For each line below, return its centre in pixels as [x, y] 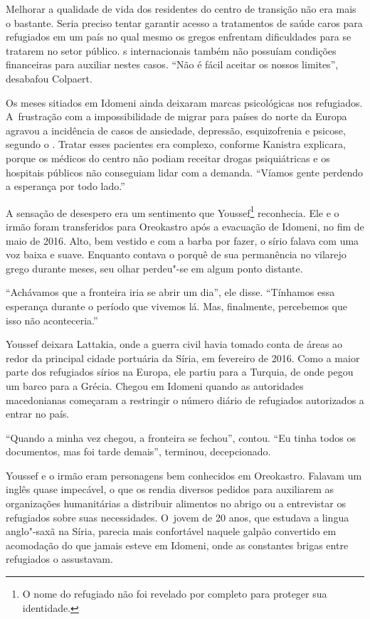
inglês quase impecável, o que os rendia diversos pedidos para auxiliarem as [170, 489]
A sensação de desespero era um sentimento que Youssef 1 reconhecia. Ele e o [173, 211]
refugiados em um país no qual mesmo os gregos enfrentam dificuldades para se [179, 37]
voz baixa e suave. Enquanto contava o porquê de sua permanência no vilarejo [176, 254]
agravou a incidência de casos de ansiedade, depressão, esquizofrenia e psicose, [176, 130]
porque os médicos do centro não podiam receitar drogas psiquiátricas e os [168, 158]
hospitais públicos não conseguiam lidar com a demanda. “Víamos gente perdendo [185, 172]
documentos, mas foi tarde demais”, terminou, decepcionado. [138, 451]
